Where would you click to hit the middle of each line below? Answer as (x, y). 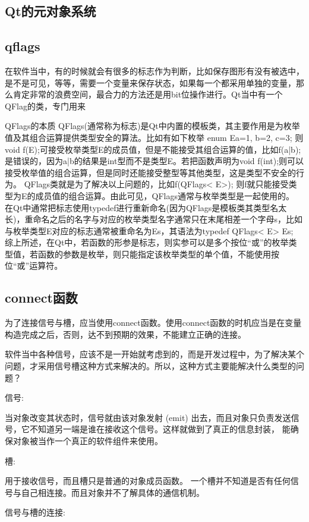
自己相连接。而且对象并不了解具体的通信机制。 (113, 492)
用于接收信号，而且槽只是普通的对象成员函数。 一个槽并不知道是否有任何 (148, 481)
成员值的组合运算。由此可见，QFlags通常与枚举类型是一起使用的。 (165, 195)
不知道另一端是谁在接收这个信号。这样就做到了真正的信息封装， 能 (160, 429)
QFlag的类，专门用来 (45, 106)
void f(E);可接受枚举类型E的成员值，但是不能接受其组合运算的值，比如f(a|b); (153, 149)
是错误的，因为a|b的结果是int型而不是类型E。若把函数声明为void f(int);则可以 (154, 161)
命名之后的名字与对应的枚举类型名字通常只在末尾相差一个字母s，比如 (168, 219)
